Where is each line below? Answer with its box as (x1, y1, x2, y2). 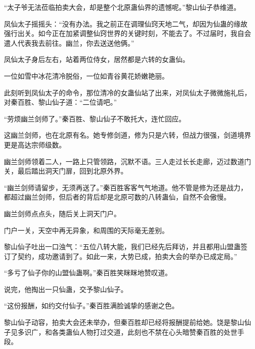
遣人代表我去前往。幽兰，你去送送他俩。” (4, 37, 134, 48)
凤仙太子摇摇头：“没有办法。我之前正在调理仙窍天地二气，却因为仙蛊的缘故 (4, 18, 248, 29)
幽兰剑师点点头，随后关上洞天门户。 (4, 208, 121, 218)
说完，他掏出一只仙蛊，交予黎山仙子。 (4, 284, 127, 294)
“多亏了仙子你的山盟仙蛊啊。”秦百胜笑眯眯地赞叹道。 (4, 267, 172, 278)
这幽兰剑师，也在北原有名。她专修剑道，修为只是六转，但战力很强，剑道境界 (4, 130, 251, 140)
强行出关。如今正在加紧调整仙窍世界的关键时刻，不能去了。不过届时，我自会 (4, 28, 251, 38)
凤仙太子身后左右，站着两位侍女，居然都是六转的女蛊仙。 (4, 54, 189, 64)
